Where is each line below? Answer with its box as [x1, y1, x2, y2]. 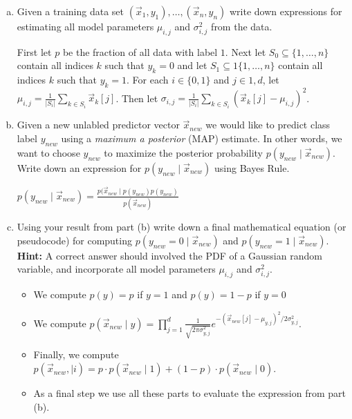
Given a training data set [17, 4, 124, 18]
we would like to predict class [205, 117, 331, 132]
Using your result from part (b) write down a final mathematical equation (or [17, 220, 346, 234]
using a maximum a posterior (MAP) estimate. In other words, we [61, 131, 342, 146]
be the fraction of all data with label [62, 44, 218, 59]
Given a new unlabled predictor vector [17, 117, 180, 132]
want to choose [17, 145, 80, 159]
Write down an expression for [17, 160, 142, 175]
